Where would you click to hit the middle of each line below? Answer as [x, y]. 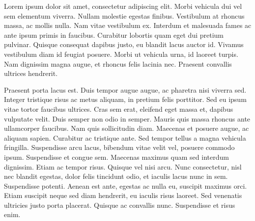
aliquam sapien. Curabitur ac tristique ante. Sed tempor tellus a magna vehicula [125, 137]
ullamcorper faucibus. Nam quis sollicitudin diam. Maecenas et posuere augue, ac [127, 128]
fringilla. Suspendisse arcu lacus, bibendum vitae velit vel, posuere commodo [119, 147]
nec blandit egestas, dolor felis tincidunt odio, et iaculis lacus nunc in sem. [116, 176]
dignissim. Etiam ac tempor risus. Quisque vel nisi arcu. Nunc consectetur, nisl [123, 166]
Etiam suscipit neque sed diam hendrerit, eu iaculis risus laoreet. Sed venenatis [123, 195]
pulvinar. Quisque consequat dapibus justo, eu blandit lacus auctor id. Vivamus [124, 44]
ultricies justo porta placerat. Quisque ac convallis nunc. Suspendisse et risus [120, 205]
